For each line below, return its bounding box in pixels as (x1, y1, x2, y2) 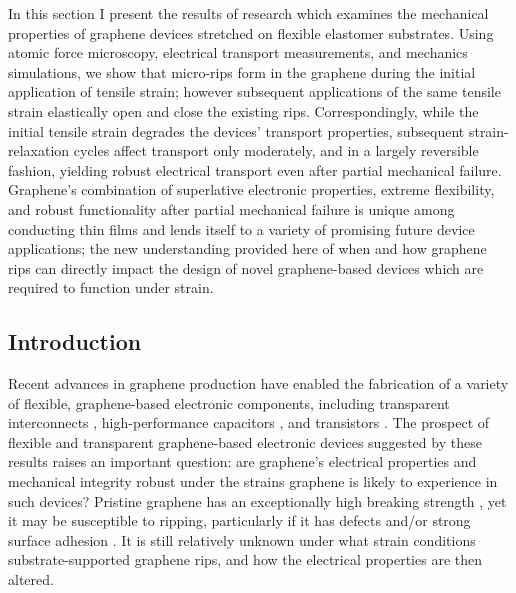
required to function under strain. (8, 277, 214, 298)
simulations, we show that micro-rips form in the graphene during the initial (8, 61, 476, 82)
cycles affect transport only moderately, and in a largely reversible (73, 140, 479, 161)
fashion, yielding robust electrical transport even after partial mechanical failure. (8, 159, 502, 180)
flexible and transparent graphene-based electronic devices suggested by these (8, 431, 482, 452)
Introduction (8, 326, 142, 357)
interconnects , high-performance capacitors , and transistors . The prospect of (8, 412, 490, 433)
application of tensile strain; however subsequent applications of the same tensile (8, 81, 501, 102)
